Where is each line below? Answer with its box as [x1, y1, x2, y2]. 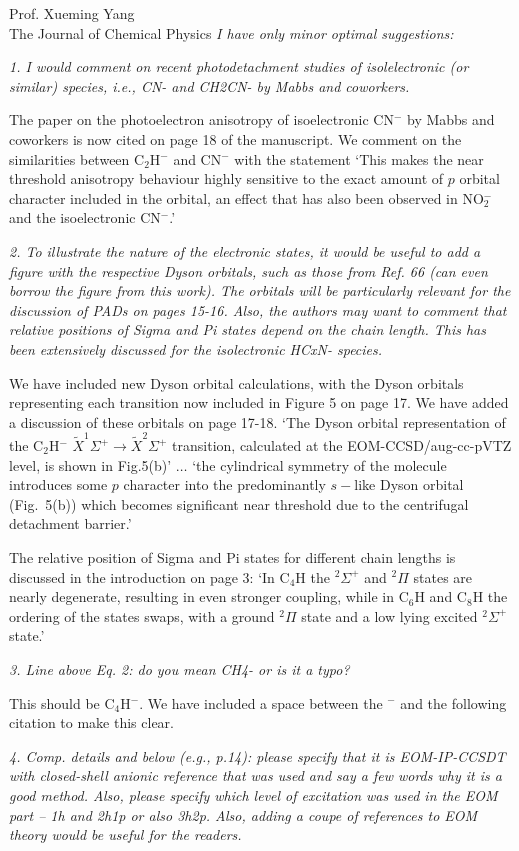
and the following [400, 692, 507, 713]
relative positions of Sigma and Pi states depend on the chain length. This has [9, 319, 486, 340]
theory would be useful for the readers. [9, 824, 242, 845]
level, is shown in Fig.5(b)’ [9, 454, 172, 475]
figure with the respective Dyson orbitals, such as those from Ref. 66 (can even [9, 260, 488, 281]
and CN [173, 148, 222, 169]
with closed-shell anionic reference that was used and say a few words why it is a [9, 765, 502, 786]
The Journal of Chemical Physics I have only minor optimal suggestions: [9, 22, 454, 43]
